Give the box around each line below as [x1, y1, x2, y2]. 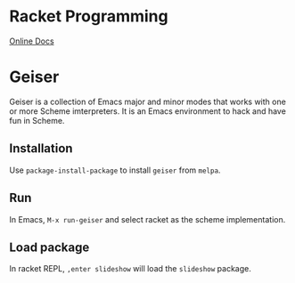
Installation [9, 141, 73, 157]
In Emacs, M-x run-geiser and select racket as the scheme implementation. [9, 214, 286, 224]
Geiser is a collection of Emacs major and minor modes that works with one [9, 96, 287, 107]
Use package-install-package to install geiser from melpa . [9, 165, 221, 175]
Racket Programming [9, 6, 168, 27]
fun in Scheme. [9, 115, 65, 125]
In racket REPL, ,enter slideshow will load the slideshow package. [9, 263, 251, 274]
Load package [9, 239, 90, 255]
